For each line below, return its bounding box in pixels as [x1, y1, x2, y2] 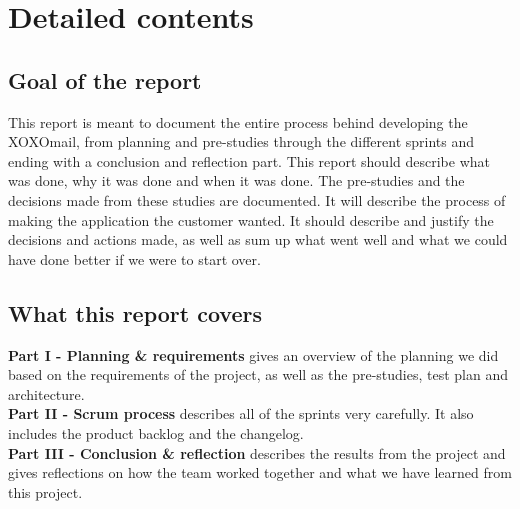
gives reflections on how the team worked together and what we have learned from [8, 462, 512, 483]
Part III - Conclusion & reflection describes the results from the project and [8, 442, 506, 463]
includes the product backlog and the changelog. [8, 422, 304, 443]
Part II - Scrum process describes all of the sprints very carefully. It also [8, 403, 474, 424]
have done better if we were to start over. [8, 248, 261, 269]
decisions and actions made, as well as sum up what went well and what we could [8, 229, 508, 250]
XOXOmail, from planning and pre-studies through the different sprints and [8, 131, 475, 152]
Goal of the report [8, 64, 202, 95]
